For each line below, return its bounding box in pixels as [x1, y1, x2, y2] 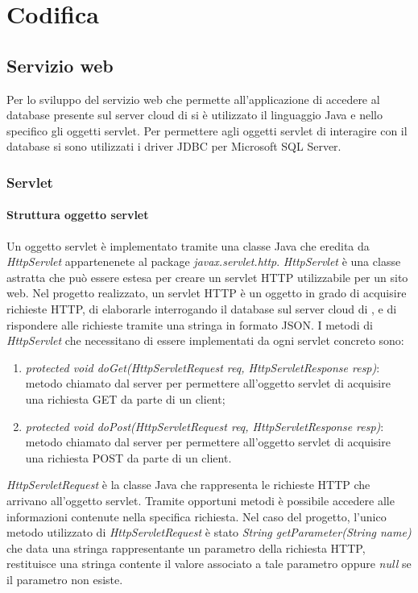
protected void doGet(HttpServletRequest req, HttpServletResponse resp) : [25, 359, 380, 375]
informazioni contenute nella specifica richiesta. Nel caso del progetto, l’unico [6, 508, 387, 525]
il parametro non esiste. [6, 570, 123, 587]
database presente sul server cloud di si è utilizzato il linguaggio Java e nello [6, 106, 383, 123]
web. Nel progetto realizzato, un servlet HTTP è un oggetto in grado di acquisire [6, 284, 407, 301]
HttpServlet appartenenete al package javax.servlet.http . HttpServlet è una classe [6, 253, 401, 270]
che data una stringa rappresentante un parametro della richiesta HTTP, [6, 539, 366, 556]
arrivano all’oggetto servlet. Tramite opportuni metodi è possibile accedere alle [6, 491, 395, 508]
